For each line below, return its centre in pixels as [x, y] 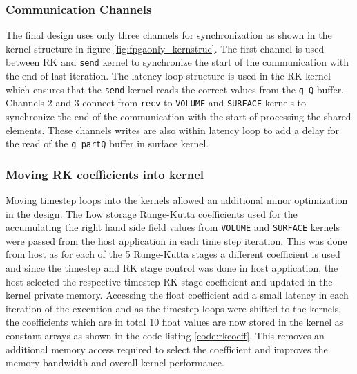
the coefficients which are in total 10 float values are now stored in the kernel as [175, 322]
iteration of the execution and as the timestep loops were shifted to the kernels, [174, 308]
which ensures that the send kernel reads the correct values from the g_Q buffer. [175, 89]
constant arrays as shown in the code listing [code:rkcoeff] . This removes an [165, 336]
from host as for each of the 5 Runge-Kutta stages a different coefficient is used [173, 254]
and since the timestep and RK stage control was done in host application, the [172, 268]
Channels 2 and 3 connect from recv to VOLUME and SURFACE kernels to [156, 103]
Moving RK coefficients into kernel [105, 174]
